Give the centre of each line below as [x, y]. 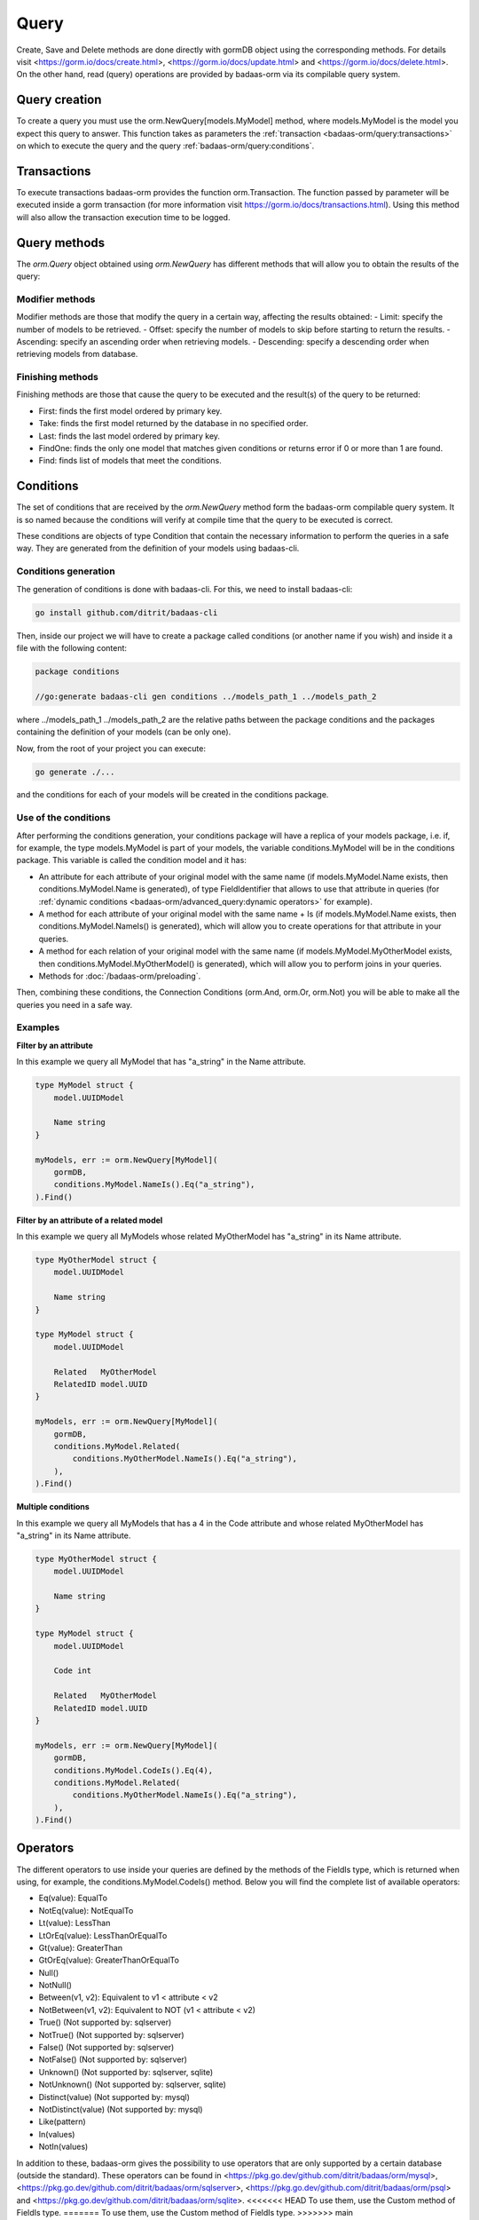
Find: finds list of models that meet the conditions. [130, 461]
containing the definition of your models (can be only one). [124, 732]
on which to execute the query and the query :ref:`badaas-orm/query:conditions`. [165, 146]
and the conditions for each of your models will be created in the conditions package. [173, 795]
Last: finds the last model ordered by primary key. [130, 436]
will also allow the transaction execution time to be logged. [123, 217]
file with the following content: [72, 647]
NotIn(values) [63, 2147]
